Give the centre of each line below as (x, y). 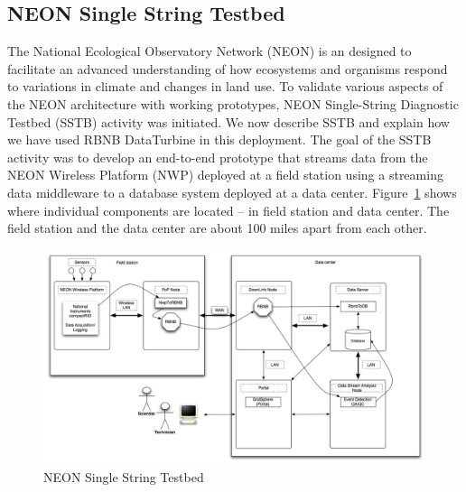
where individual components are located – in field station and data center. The (228, 210)
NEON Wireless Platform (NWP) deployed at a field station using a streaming (225, 175)
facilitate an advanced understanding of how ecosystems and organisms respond (228, 68)
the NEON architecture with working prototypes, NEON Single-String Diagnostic (233, 103)
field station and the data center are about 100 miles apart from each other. (217, 228)
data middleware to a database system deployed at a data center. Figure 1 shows (232, 192)
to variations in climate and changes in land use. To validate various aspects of (225, 86)
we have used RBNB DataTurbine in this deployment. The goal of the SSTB (219, 139)
